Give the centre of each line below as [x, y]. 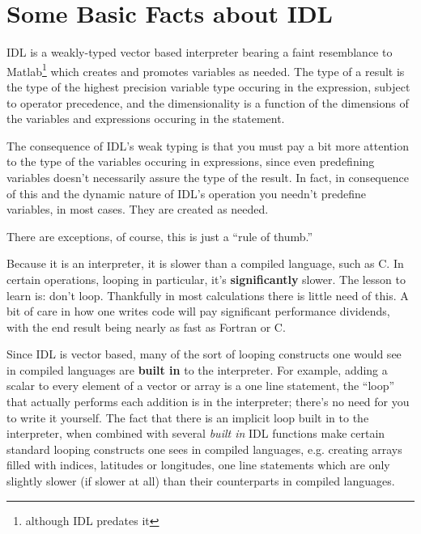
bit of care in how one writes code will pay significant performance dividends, [198, 311]
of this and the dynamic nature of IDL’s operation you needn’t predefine [187, 193]
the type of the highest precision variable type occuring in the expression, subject [208, 86]
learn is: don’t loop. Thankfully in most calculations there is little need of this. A [208, 295]
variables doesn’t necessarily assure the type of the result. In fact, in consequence [208, 177]
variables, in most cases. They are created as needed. [138, 209]
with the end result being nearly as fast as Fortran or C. [146, 326]
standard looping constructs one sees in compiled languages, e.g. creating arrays [204, 449]
